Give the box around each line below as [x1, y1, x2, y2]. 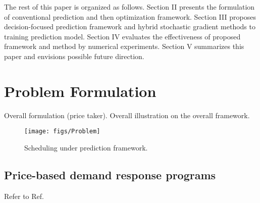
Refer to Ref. [4, 190, 44, 201]
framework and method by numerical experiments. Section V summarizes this [4, 41, 244, 52]
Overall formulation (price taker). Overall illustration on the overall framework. [4, 110, 250, 120]
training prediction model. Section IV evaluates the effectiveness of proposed [4, 31, 241, 41]
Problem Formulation [4, 80, 157, 101]
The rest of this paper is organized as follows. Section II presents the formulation [4, 2, 255, 12]
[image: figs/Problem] [24, 128, 100, 135]
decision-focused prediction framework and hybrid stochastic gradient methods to [4, 21, 255, 32]
